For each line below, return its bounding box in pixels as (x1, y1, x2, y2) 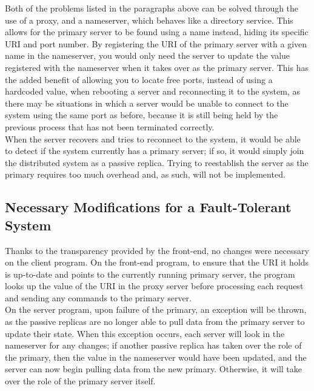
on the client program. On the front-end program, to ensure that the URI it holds (5, 256, 309, 269)
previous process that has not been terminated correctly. (5, 120, 215, 133)
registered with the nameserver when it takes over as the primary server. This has (5, 61, 309, 73)
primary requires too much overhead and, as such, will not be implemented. (5, 168, 286, 181)
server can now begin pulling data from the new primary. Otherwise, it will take (5, 363, 302, 375)
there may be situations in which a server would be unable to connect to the (5, 96, 289, 109)
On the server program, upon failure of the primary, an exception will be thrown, (5, 303, 307, 316)
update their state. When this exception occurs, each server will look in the (5, 327, 285, 339)
